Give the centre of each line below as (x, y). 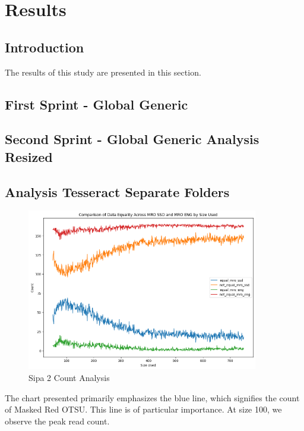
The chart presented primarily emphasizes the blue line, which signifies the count (152, 397)
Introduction (45, 47)
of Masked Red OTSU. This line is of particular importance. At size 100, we (143, 409)
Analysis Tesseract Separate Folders (117, 191)
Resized (29, 156)
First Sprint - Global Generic (96, 104)
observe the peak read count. (57, 421)
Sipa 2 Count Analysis (69, 378)
